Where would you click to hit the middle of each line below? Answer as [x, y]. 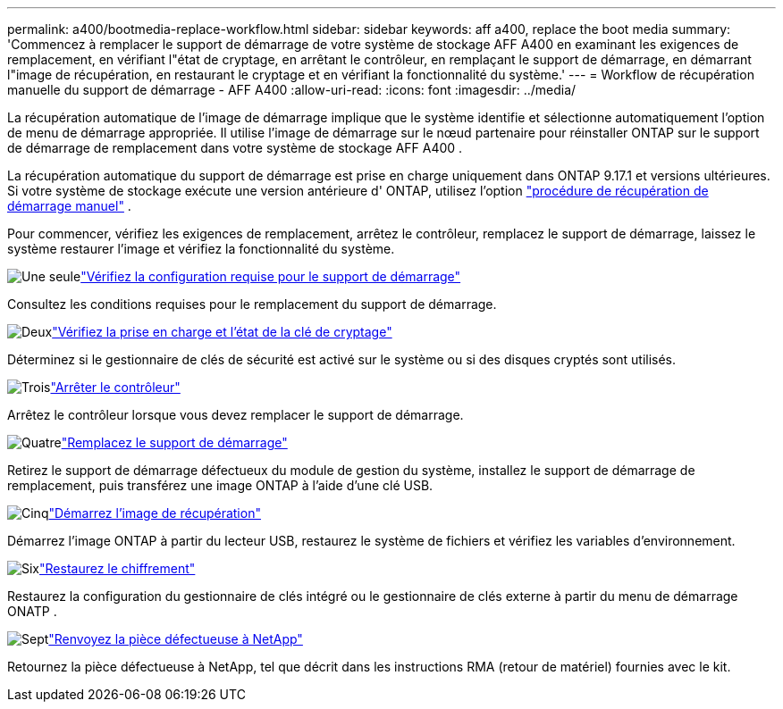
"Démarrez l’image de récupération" [155, 513]
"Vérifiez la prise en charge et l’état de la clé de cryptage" [222, 332]
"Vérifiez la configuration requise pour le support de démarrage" [271, 276]
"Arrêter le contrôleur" [115, 387]
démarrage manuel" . [69, 206]
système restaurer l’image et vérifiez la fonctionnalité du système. [201, 249]
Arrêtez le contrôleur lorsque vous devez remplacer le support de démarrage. [236, 415]
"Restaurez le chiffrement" [118, 568]
